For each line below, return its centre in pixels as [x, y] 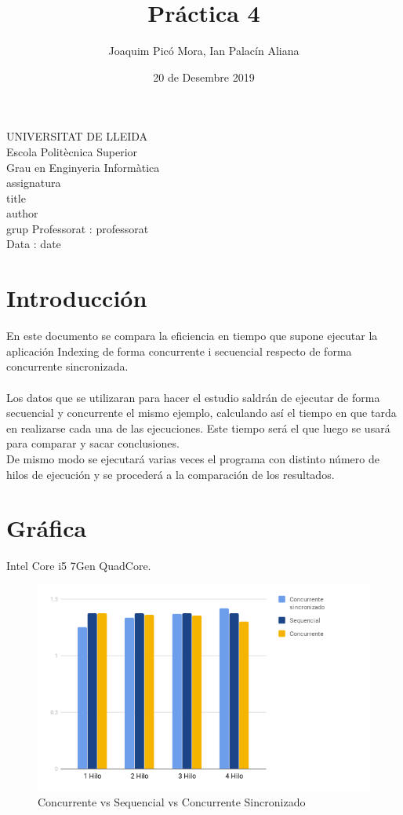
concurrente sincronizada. [67, 366]
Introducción [77, 298]
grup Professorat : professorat [78, 228]
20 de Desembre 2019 [204, 77]
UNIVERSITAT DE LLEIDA [77, 136]
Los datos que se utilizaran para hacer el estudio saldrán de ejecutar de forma [193, 397]
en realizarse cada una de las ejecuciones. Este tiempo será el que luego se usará [198, 428]
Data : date [34, 244]
